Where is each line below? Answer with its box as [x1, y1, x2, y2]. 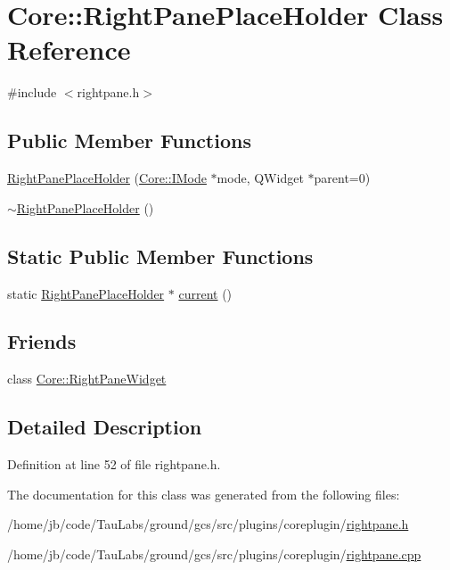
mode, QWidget [217, 169, 304, 187]
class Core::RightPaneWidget [7, 369, 167, 388]
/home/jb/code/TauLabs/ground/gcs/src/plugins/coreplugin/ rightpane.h [7, 515, 409, 533]
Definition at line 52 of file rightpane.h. [7, 455, 221, 474]
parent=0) [314, 169, 371, 187]
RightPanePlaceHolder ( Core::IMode [7, 169, 207, 187]
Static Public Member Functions [7, 242, 314, 269]
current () [178, 284, 233, 302]
